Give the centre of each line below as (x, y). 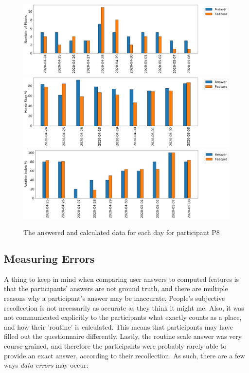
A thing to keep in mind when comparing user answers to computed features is (122, 279)
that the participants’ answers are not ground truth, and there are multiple (116, 288)
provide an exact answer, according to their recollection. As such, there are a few (124, 355)
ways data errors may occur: (46, 365)
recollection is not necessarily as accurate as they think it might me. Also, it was (124, 307)
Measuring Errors (49, 259)
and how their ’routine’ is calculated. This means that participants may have (118, 326)
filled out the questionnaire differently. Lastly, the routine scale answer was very (123, 336)
